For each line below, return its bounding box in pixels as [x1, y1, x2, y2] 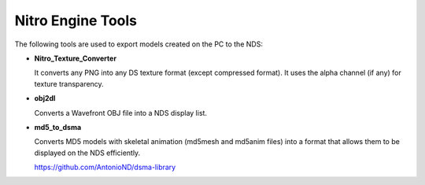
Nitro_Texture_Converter [34, 54, 117, 63]
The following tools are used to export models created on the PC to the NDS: [14, 39, 264, 49]
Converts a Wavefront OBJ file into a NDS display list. [34, 108, 208, 117]
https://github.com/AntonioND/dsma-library [34, 162, 176, 172]
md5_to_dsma [34, 122, 82, 131]
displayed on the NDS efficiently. [34, 148, 141, 157]
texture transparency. [34, 79, 104, 88]
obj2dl [34, 94, 56, 103]
